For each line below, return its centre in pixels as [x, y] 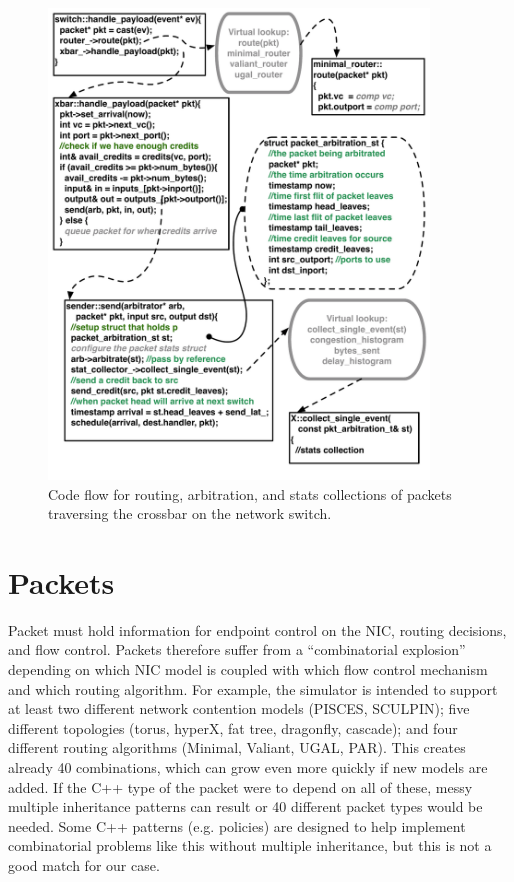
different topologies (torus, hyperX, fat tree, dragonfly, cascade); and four [233, 727]
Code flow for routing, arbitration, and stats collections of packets [250, 493]
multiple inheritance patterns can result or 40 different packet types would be [245, 806]
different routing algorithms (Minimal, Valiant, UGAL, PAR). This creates [237, 747]
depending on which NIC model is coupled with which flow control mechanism [248, 669]
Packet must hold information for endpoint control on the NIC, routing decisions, [257, 629]
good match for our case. [84, 864]
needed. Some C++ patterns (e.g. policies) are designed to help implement [237, 825]
